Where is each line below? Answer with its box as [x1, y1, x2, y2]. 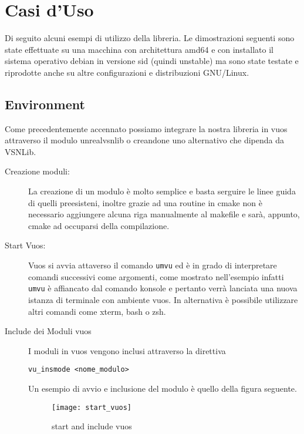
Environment [5, 95, 85, 113]
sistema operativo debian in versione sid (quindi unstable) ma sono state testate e [5, 55, 299, 67]
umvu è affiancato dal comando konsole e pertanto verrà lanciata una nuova [28, 282, 298, 294]
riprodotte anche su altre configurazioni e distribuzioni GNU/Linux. [5, 66, 249, 78]
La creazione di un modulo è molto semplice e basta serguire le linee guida [28, 185, 296, 197]
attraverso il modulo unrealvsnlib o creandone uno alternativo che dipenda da [5, 134, 285, 146]
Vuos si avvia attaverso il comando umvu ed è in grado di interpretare [28, 259, 277, 271]
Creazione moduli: [5, 165, 70, 177]
